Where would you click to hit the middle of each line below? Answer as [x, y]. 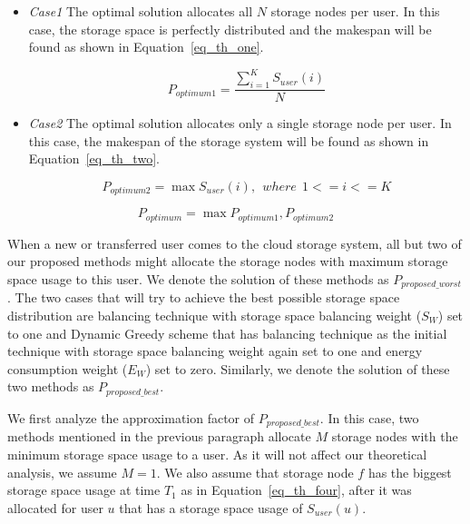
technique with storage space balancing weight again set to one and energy [215, 351]
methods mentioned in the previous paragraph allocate [159, 436]
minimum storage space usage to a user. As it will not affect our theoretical [217, 454]
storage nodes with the [395, 436]
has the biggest [410, 472]
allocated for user [55, 507]
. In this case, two [369, 417]
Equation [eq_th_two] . [94, 158]
